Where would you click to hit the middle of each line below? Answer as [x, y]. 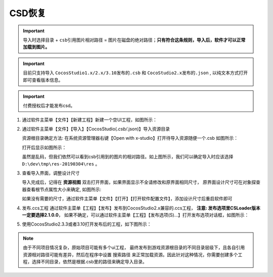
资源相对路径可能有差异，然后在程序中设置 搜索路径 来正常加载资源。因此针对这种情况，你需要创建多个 [130, 254]
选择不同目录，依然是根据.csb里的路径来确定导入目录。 [89, 261]
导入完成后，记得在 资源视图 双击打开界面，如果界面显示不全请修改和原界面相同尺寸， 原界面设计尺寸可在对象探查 [141, 182]
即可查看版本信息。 [43, 80]
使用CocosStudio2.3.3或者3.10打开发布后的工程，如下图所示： [87, 224]
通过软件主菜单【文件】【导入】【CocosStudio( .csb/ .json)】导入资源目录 [96, 129]
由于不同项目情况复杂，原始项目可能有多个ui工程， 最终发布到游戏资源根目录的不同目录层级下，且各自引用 [134, 248]
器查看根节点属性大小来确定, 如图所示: [62, 189]
